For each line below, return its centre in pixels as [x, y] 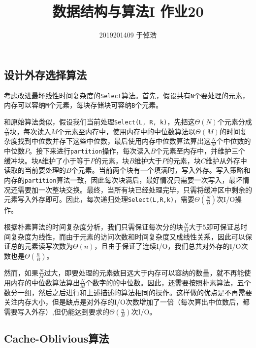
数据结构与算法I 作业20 [128, 11]
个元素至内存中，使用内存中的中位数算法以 [127, 131]
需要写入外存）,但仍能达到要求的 [57, 311]
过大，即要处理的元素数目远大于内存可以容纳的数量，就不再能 [144, 272]
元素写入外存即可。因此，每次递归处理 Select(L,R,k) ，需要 [99, 199]
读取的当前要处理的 [35, 170]
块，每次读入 [30, 131]
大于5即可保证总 [215, 226]
